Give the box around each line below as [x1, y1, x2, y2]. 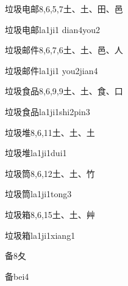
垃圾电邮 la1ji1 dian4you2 [5, 23, 100, 36]
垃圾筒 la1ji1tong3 [5, 187, 72, 200]
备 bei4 [5, 269, 29, 282]
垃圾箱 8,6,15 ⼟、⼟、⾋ [5, 208, 95, 220]
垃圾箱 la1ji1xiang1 [5, 228, 76, 241]
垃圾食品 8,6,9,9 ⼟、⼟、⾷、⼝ [5, 85, 123, 97]
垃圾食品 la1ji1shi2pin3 [5, 105, 90, 118]
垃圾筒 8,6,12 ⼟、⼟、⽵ [5, 167, 95, 179]
